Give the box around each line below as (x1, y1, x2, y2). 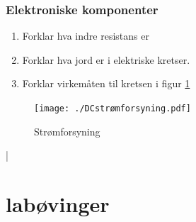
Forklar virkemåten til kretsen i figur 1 (22, 76, 190, 91)
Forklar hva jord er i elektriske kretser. (22, 52, 190, 67)
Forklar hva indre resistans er (22, 28, 149, 43)
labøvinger (6, 189, 110, 218)
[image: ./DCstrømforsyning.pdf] (34, 104, 191, 113)
